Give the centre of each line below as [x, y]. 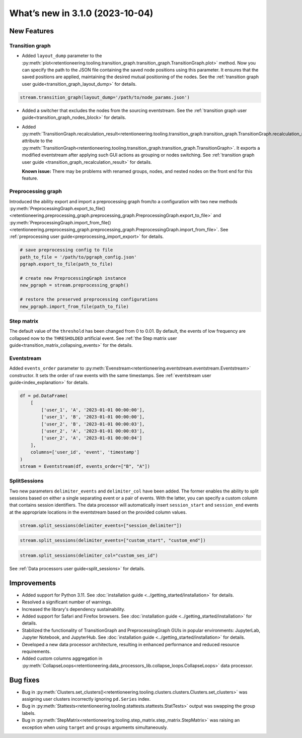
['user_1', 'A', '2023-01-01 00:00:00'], [93, 410]
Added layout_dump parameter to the [62, 56]
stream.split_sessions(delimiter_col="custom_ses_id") [89, 555]
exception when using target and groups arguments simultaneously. [95, 727]
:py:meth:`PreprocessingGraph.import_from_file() [60, 222]
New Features [31, 31]
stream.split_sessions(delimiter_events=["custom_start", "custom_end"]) [113, 540]
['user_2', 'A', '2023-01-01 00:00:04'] [92, 438]
